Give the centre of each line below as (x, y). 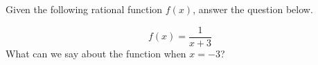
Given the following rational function (84, 9)
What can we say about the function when (96, 53)
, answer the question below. (253, 9)
